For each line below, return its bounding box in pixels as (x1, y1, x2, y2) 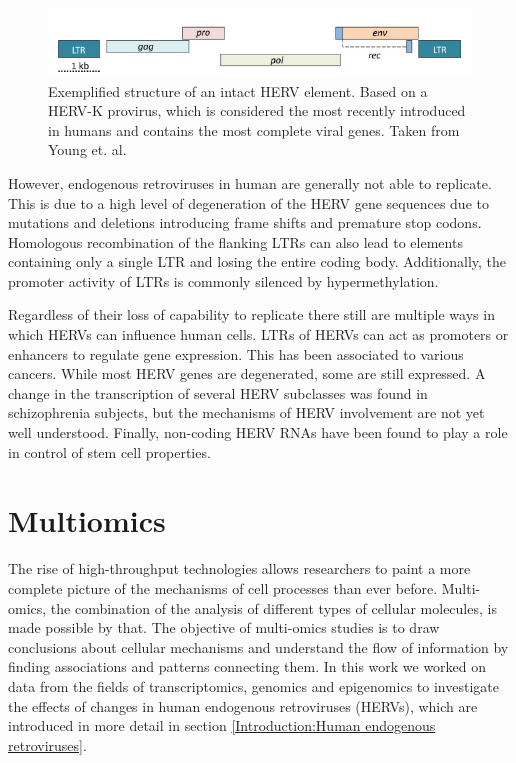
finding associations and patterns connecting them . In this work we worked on (8, 656, 487, 677)
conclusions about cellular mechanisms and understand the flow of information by (8, 636, 509, 657)
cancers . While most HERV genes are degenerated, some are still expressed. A (8, 363, 486, 384)
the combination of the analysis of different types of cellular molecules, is (50, 597, 497, 618)
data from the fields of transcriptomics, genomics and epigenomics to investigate (8, 675, 499, 696)
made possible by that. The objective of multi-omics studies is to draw (8, 617, 440, 638)
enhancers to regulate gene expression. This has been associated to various (8, 343, 464, 364)
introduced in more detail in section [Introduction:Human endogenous (8, 715, 436, 736)
